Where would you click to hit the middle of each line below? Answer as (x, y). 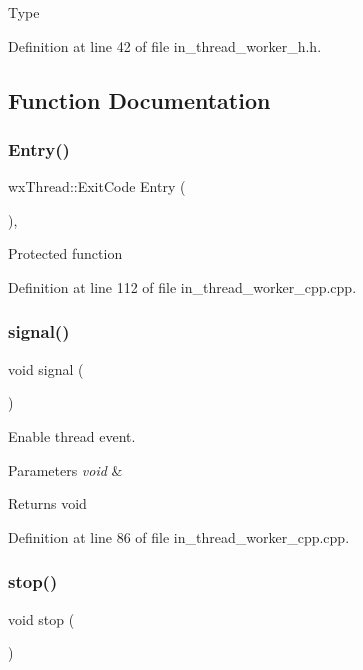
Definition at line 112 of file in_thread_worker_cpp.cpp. (182, 286)
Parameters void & (65, 469)
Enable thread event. (72, 435)
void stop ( (41, 618)
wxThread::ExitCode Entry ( (97, 186)
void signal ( (46, 368)
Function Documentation (139, 99)
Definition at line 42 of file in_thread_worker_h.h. (165, 45)
